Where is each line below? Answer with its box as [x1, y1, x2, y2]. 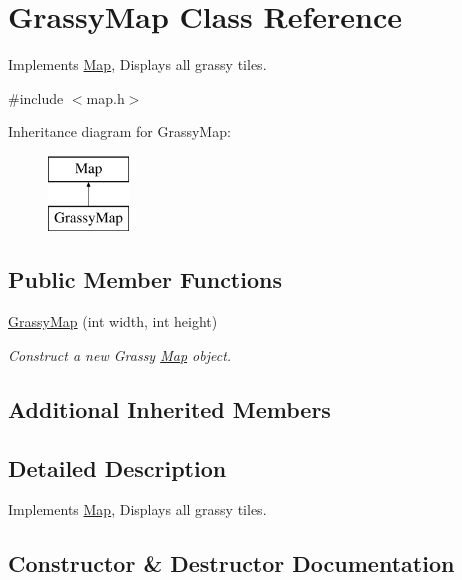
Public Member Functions [8, 264, 282, 295]
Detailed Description [8, 452, 227, 483]
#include [8, 87, 64, 108]
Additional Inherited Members [8, 393, 331, 424]
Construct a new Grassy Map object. [8, 344, 232, 365]
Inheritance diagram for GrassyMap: [8, 121, 231, 142]
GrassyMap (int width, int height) [8, 311, 218, 332]
